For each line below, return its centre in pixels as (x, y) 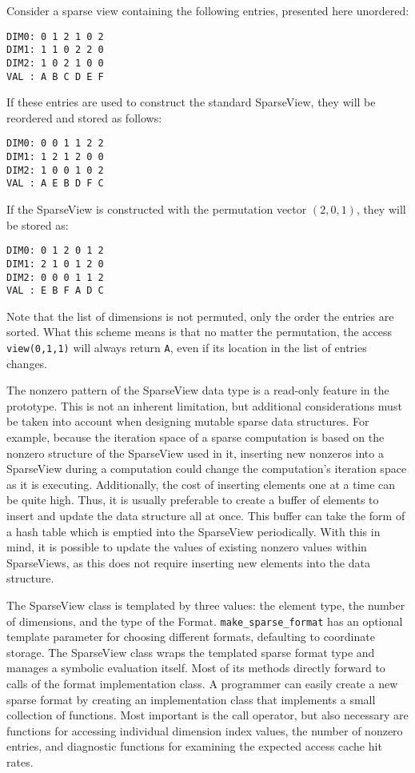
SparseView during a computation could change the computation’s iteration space (207, 469)
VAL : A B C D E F (55, 76)
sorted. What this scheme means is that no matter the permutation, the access (200, 332)
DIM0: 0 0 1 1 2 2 (55, 144)
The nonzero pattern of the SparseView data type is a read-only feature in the (198, 390)
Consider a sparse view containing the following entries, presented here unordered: (208, 10)
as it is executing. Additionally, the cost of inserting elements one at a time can (201, 484)
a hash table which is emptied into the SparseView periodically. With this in (194, 531)
